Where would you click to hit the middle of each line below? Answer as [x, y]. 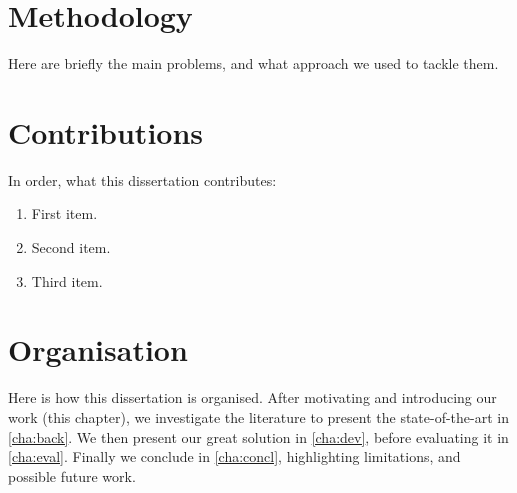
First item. [64, 213]
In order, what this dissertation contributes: [142, 179]
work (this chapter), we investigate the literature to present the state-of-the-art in [259, 416]
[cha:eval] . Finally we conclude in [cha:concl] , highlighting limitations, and [234, 456]
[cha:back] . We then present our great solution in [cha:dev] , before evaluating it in [258, 436]
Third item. [67, 280]
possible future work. [72, 475]
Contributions [106, 131]
